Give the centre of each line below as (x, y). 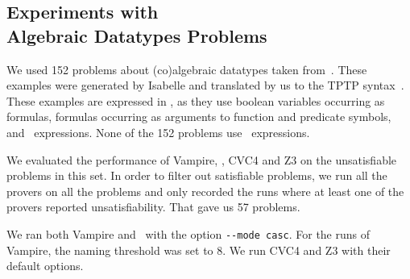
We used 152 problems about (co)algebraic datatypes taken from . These (187, 69)
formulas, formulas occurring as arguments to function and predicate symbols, (199, 117)
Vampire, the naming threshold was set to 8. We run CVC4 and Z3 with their (199, 250)
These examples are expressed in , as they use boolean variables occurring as (196, 100)
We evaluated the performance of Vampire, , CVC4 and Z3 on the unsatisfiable (202, 159)
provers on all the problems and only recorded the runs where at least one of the (205, 191)
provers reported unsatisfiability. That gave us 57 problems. (153, 207)
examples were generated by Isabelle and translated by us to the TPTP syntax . (205, 85)
